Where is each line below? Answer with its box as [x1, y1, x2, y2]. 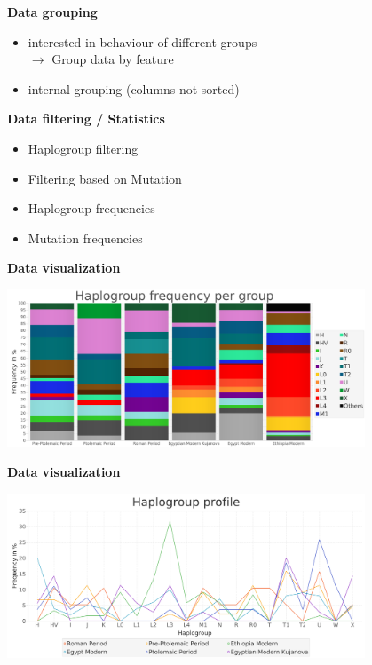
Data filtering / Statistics [7, 109, 165, 128]
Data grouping [7, 3, 98, 20]
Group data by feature [51, 50, 174, 68]
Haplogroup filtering [28, 139, 139, 157]
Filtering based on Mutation [28, 169, 182, 187]
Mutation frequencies [28, 228, 143, 247]
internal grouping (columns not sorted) [28, 79, 240, 98]
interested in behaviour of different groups [28, 32, 257, 51]
